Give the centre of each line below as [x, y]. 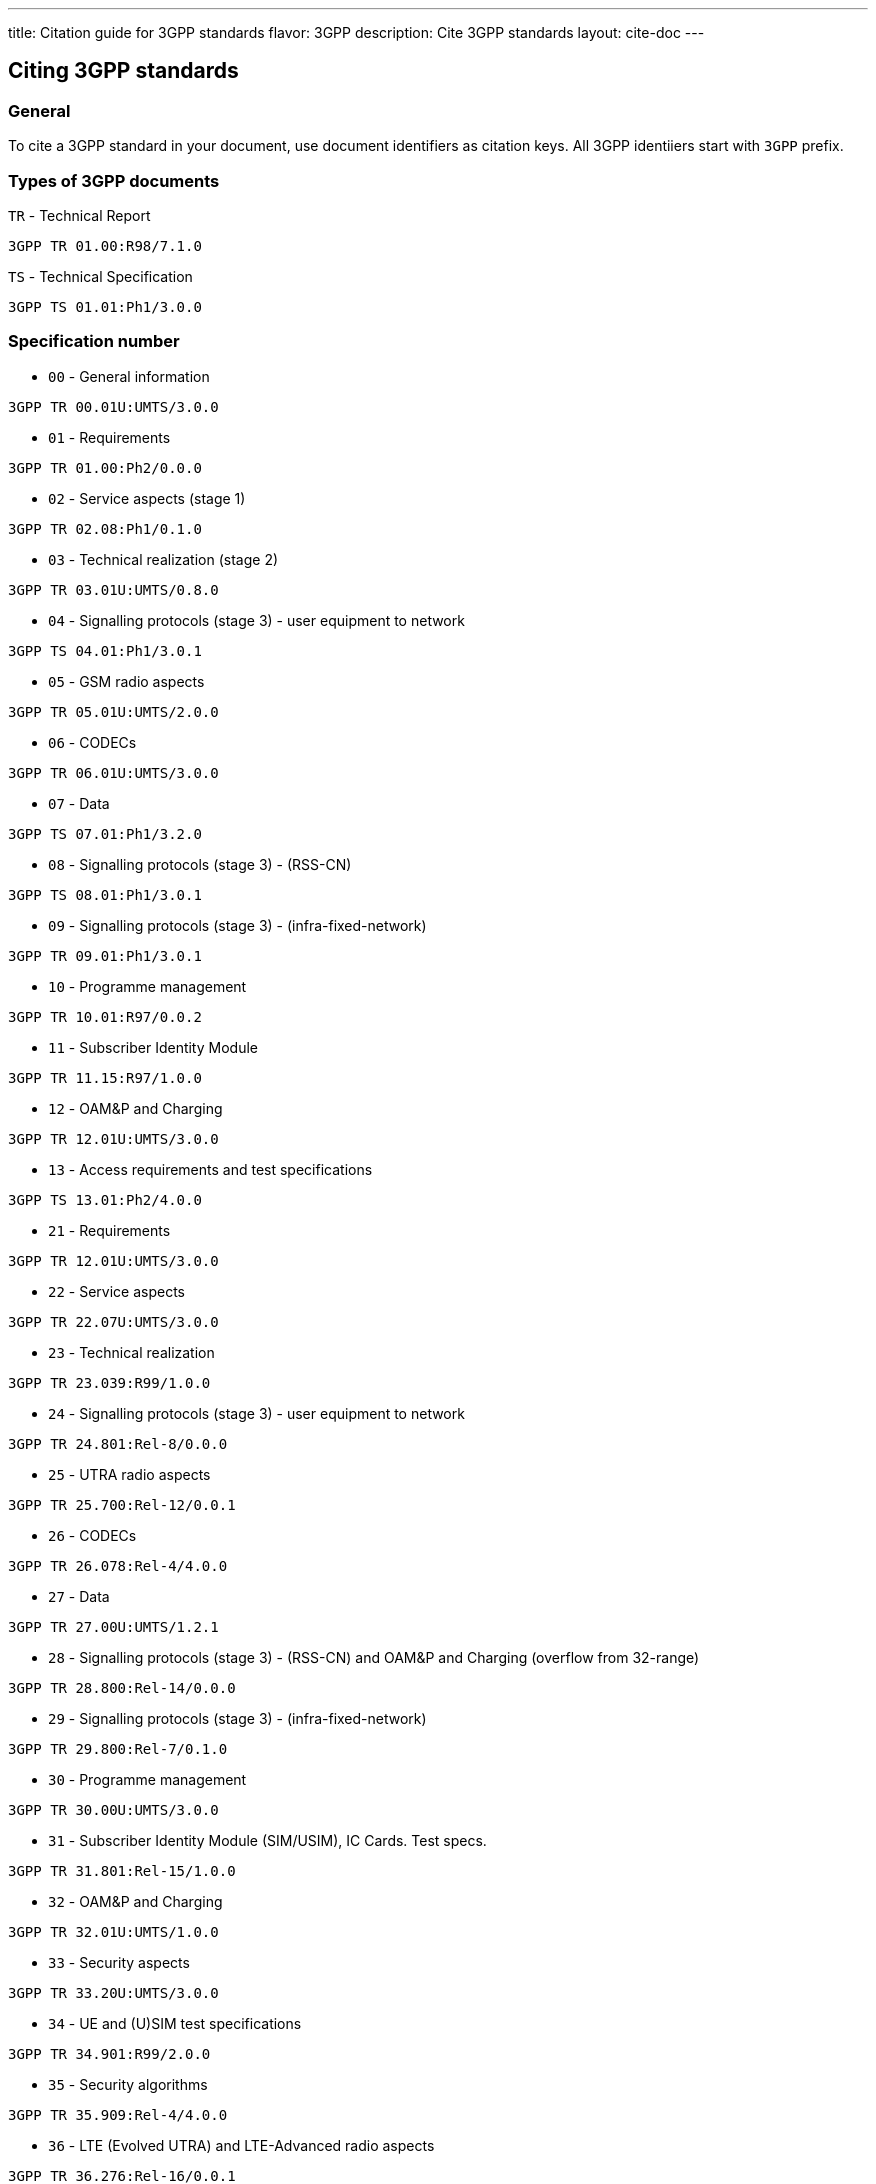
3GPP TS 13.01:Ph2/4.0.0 [105, 1199]
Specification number [94, 341]
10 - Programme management [147, 986]
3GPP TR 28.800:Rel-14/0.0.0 [122, 1687]
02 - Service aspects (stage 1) [147, 498]
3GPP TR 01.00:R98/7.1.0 [105, 245]
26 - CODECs [92, 1535]
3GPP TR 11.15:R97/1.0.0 [105, 1077]
